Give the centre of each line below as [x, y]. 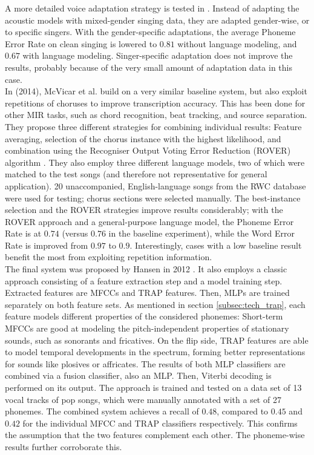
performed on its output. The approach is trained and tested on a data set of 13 [153, 387]
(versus [75, 233]
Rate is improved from [47, 245]
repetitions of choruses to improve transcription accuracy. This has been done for [155, 103]
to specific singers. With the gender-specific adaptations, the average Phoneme [150, 32]
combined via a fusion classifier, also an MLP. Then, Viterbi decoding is [138, 375]
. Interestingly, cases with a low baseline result [216, 245]
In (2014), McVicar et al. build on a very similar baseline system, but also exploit [156, 91]
